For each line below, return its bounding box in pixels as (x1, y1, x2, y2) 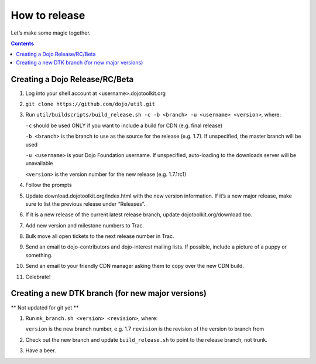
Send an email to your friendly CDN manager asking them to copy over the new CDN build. (25, 263, 244, 270)
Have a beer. (25, 347, 56, 354)
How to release (11, 9, 85, 22)
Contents (11, 40, 35, 47)
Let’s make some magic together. (11, 29, 91, 36)
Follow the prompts (25, 182, 73, 189)
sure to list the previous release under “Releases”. (25, 200, 146, 207)
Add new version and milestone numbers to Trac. (25, 222, 145, 229)
